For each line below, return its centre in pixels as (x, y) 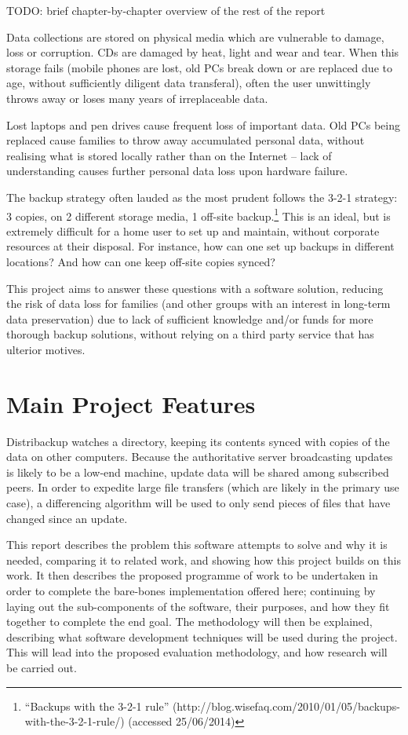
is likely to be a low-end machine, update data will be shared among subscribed (198, 472)
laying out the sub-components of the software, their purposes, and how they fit (198, 606)
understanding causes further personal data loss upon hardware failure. (177, 171)
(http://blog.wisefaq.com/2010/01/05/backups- (286, 706)
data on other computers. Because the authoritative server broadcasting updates (200, 457)
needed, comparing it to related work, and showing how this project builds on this (204, 559)
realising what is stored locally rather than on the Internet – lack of (169, 155)
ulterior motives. (46, 349)
